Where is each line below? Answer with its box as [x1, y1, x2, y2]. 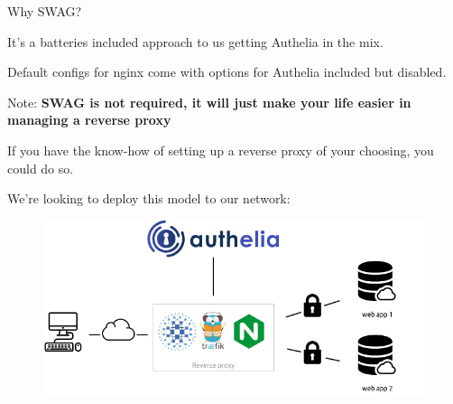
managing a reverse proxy [7, 110, 171, 129]
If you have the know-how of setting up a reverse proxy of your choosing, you [7, 140, 434, 159]
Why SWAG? [7, 2, 82, 20]
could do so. [7, 158, 74, 177]
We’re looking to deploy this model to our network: [7, 189, 291, 208]
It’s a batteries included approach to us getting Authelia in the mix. [7, 32, 384, 51]
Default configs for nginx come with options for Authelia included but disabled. [7, 62, 447, 81]
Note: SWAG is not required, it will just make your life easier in [7, 92, 411, 111]
